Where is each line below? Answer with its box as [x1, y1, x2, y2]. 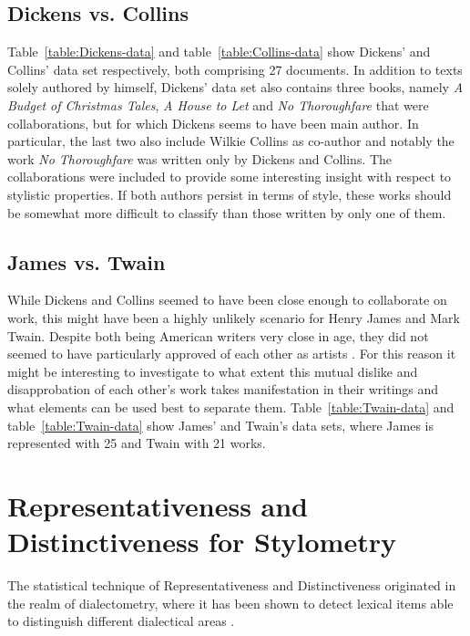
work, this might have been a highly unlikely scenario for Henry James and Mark [7, 308, 460, 327]
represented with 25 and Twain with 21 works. [7, 433, 266, 453]
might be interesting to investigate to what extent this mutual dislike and [7, 361, 418, 381]
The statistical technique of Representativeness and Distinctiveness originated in [7, 576, 456, 594]
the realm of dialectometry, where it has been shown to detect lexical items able [7, 593, 454, 612]
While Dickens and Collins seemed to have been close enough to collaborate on [7, 290, 447, 309]
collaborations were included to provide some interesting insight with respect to [7, 167, 452, 186]
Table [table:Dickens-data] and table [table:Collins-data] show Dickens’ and [7, 42, 431, 61]
